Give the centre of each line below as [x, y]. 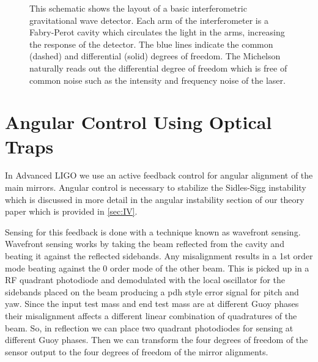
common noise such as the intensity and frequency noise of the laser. [157, 80]
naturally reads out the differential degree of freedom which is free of [158, 68]
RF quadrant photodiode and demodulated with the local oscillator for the [145, 280]
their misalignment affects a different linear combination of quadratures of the [151, 316]
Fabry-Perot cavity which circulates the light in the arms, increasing [157, 32]
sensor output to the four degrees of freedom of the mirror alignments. [137, 351]
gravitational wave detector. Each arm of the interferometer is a [149, 20]
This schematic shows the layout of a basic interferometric [138, 8]
